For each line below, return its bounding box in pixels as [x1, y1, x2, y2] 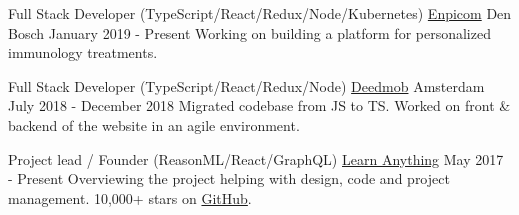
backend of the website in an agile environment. [8, 114, 300, 135]
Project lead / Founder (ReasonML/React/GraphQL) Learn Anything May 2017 [8, 148, 504, 169]
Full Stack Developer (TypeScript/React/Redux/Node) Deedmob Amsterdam [8, 75, 485, 96]
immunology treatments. [8, 42, 158, 63]
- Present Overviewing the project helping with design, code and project [8, 168, 450, 189]
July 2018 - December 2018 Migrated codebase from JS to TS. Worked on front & [8, 95, 511, 116]
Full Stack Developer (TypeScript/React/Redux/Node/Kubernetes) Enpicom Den [8, 3, 512, 23]
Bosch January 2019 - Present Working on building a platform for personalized [8, 22, 491, 43]
